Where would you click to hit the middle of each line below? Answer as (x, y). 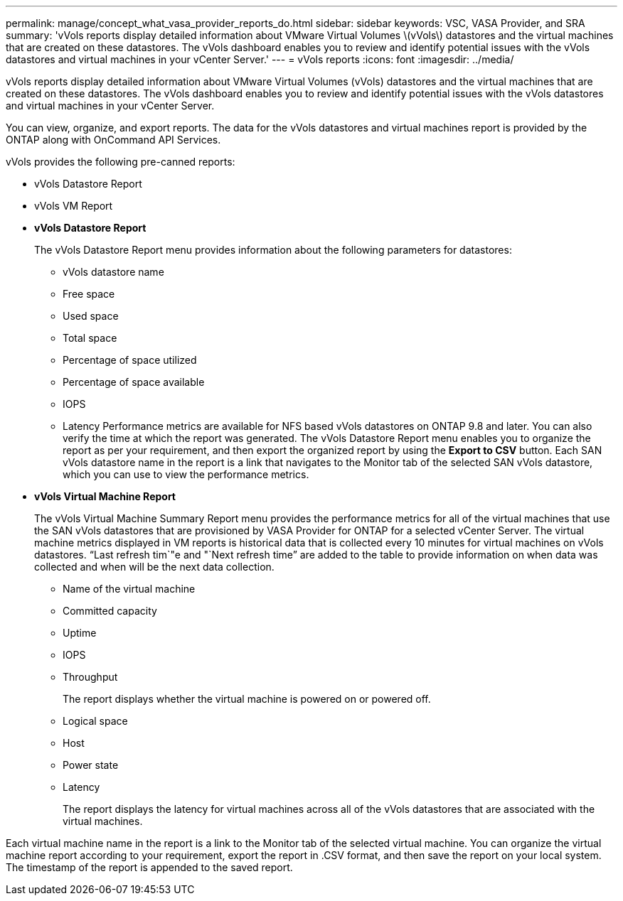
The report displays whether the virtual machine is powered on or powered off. (247, 699)
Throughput (90, 677)
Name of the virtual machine (129, 589)
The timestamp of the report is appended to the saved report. (149, 867)
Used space (91, 316)
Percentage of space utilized (130, 360)
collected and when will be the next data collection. (154, 567)
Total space (90, 338)
